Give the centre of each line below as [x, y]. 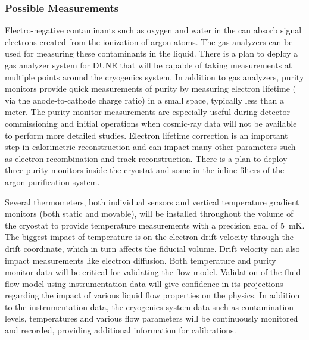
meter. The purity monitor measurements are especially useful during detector [147, 112]
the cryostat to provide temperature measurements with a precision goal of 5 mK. [155, 225]
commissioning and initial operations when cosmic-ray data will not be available [151, 123]
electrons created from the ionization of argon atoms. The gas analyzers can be [149, 41]
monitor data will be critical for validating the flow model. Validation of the [143, 272]
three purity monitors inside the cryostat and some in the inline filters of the [145, 170]
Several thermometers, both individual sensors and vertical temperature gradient [152, 202]
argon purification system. [52, 181]
